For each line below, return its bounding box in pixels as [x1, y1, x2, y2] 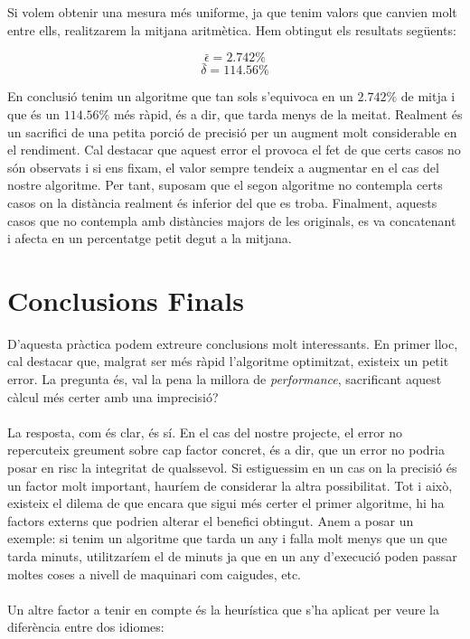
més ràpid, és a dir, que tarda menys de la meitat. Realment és [113, 105, 463, 123]
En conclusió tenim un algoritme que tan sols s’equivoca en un [7, 87, 353, 106]
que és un [7, 105, 61, 123]
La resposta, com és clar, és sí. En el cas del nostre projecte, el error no [7, 422, 403, 441]
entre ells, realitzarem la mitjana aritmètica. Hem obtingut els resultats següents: [7, 20, 456, 39]
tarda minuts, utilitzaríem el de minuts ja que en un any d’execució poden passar [7, 547, 457, 565]
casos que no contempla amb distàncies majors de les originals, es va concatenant [7, 211, 456, 230]
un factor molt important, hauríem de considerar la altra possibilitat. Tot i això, [7, 475, 453, 494]
